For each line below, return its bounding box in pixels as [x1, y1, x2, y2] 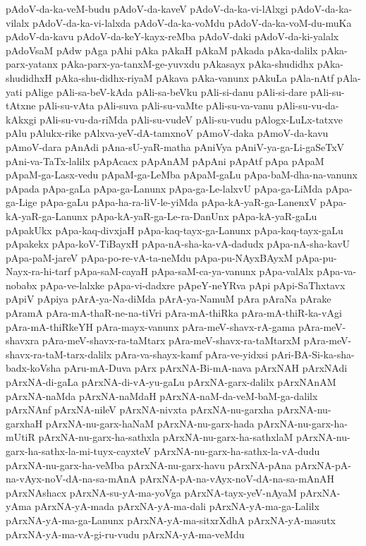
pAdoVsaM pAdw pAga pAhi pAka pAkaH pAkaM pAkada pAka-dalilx [6, 42, 318, 57]
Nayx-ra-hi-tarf [6, 264, 71, 279]
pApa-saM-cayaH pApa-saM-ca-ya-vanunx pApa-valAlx [73, 264, 314, 279]
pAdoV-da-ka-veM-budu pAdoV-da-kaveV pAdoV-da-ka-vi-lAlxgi [6, 1, 288, 16]
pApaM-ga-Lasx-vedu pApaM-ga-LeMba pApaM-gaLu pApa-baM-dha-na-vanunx [6, 167, 358, 182]
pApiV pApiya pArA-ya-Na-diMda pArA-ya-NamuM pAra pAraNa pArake [6, 291, 331, 306]
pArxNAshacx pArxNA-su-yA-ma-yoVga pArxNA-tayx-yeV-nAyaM [6, 485, 297, 499]
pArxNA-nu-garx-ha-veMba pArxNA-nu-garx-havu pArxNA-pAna [6, 457, 292, 472]
